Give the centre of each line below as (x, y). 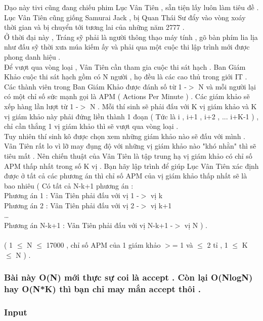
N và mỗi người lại (227, 86)
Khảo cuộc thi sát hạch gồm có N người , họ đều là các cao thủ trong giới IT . (126, 77)
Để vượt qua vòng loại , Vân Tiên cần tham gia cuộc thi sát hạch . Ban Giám (125, 66)
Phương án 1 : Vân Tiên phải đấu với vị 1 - (72, 195)
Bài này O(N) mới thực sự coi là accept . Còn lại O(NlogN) (128, 277)
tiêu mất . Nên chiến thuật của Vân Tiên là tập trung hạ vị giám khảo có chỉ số (128, 155)
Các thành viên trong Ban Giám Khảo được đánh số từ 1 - (95, 86)
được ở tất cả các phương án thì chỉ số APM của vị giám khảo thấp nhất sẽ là (126, 176)
